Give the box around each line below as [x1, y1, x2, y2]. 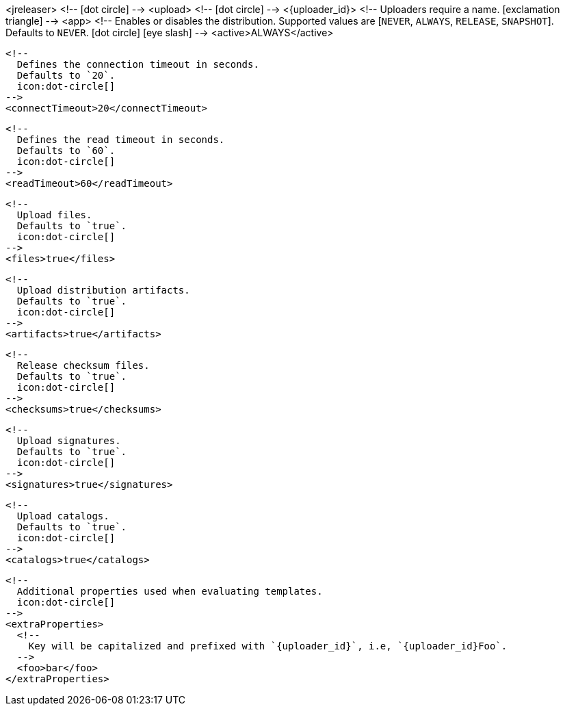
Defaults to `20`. [16, 70, 116, 81]
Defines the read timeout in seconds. [16, 134, 225, 145]
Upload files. [16, 209, 92, 220]
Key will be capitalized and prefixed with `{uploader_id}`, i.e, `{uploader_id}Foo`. [28, 641, 508, 651]
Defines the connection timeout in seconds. [16, 59, 259, 70]
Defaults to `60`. [16, 145, 116, 156]
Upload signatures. [16, 435, 121, 446]
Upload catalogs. [16, 510, 109, 521]
